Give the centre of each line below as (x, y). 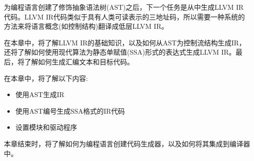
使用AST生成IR (40, 94)
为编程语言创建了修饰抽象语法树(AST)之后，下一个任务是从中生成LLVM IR (124, 7)
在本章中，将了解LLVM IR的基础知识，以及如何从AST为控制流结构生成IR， (125, 42)
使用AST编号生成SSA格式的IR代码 (70, 111)
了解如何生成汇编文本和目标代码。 (79, 61)
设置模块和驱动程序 (46, 127)
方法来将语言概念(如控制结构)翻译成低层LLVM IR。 (86, 26)
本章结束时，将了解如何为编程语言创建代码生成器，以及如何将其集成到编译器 (127, 143)
